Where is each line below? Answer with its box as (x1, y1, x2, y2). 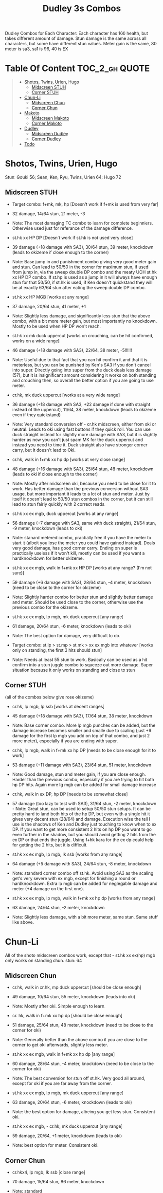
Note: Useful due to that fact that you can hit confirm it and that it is (12, 356, 147, 363)
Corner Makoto (31, 120, 62, 127)
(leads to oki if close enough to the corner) (12, 471, 98, 477)
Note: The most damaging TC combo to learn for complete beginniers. (12, 220, 153, 226)
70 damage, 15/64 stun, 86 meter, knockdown (12, 1179, 105, 1185)
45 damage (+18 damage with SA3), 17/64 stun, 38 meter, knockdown (12, 713, 152, 718)
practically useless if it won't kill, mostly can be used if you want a (12, 550, 145, 556)
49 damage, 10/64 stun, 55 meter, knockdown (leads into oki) (12, 994, 136, 1000)
